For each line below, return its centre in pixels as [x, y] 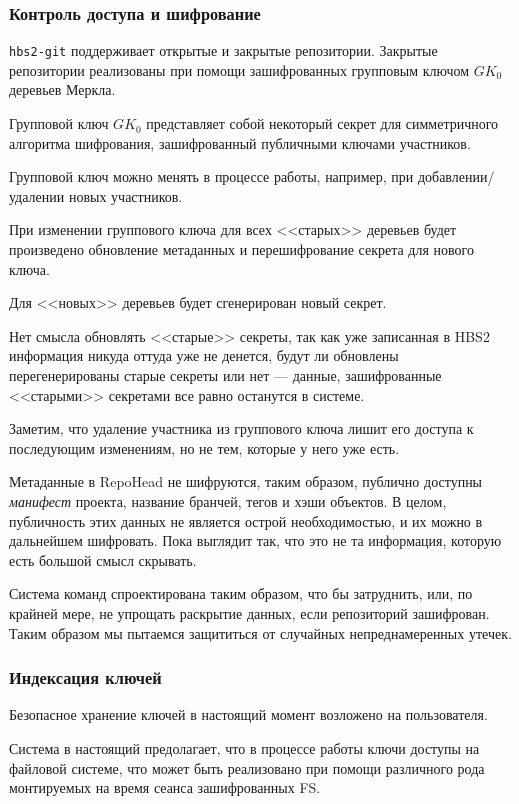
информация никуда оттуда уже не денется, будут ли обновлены [204, 355]
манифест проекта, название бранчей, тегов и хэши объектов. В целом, [228, 500]
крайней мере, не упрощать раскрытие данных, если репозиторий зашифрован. [249, 612]
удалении [37, 195]
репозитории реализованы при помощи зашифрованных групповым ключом [239, 69]
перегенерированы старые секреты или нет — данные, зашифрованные [225, 375]
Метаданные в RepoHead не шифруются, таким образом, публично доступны [246, 481]
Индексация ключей [85, 677]
